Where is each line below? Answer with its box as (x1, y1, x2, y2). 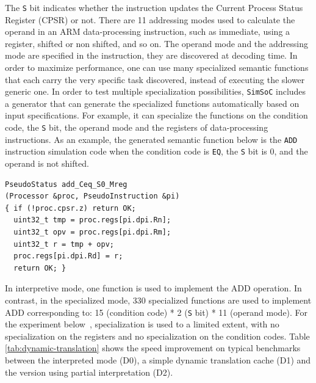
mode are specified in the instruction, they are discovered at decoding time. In (5, 49, 298, 62)
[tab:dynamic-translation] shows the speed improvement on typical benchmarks (5, 341, 301, 354)
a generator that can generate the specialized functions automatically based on (5, 97, 300, 109)
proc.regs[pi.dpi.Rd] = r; (13, 252, 123, 261)
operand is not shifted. (5, 157, 89, 170)
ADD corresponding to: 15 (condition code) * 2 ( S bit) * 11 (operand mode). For (5, 305, 308, 318)
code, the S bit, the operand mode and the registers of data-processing (5, 121, 268, 134)
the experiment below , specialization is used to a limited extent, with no (5, 318, 279, 330)
